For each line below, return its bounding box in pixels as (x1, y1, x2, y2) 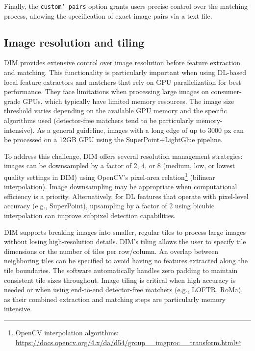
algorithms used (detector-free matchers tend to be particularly (4, 115, 194, 125)
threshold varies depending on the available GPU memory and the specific (4, 105, 227, 116)
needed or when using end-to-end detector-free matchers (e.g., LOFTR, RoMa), (4, 284, 243, 295)
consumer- (211, 86, 242, 97)
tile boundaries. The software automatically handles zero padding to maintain (4, 265, 238, 275)
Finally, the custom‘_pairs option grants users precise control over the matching (4, 1, 248, 11)
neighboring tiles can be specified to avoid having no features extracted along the (4, 255, 248, 266)
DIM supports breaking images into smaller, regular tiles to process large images (4, 226, 246, 237)
